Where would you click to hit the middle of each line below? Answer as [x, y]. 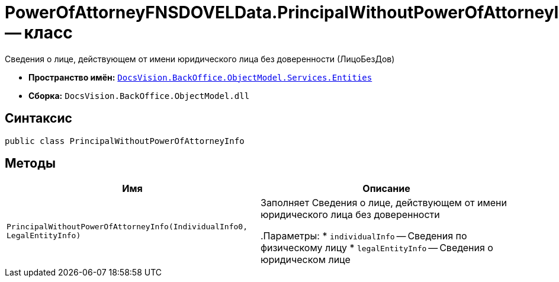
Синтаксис [38, 118]
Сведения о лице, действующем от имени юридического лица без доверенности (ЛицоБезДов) [200, 59]
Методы [30, 164]
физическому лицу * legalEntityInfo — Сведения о [377, 248]
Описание [386, 189]
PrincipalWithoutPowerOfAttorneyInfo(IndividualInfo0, [127, 227]
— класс [39, 33]
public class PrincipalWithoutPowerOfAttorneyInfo [125, 141]
